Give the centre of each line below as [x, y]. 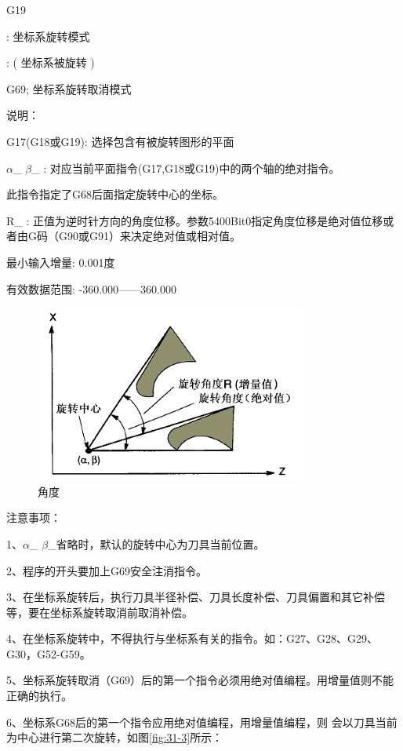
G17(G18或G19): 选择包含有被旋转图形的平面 [120, 141]
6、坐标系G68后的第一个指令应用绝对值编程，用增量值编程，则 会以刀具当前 [202, 722]
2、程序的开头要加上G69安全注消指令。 [107, 570]
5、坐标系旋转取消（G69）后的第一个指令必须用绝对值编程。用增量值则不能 [200, 680]
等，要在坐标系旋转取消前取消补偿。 [100, 612]
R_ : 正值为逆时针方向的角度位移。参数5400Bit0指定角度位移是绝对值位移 [195, 220]
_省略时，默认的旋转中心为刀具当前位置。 [156, 543]
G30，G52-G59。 [49, 653]
